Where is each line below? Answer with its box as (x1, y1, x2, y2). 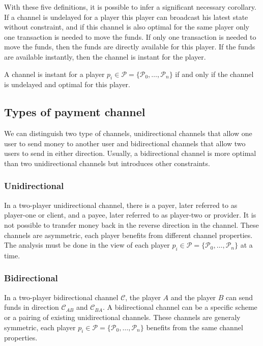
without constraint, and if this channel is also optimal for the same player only (4, 21, 249, 32)
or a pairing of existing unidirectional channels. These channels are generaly (4, 311, 241, 322)
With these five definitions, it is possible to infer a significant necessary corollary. (4, 2, 256, 12)
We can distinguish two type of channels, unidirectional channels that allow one (4, 128, 252, 139)
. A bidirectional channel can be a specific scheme (102, 302, 257, 312)
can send (226, 291, 253, 302)
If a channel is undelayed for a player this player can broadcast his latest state (4, 11, 248, 22)
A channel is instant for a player (4, 68, 105, 79)
